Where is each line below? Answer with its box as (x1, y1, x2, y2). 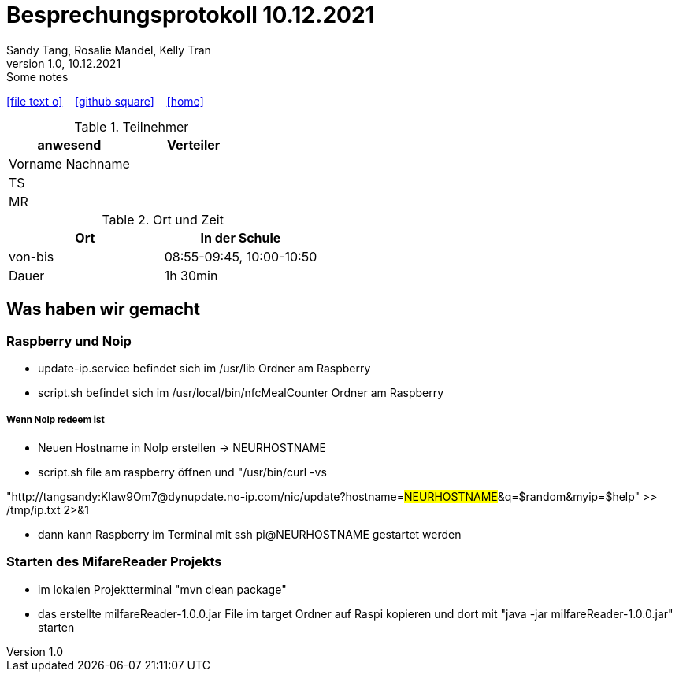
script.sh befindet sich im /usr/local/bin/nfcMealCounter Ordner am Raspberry (38, 385, 444, 399)
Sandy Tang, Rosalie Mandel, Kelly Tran (6, 43, 211, 57)
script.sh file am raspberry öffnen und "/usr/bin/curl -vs (38, 465, 327, 479)
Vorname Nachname (9, 155, 130, 172)
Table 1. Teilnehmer (74, 118, 189, 135)
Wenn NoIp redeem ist (6, 414, 105, 426)
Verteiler (167, 136, 221, 153)
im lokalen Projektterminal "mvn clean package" (38, 582, 287, 596)
